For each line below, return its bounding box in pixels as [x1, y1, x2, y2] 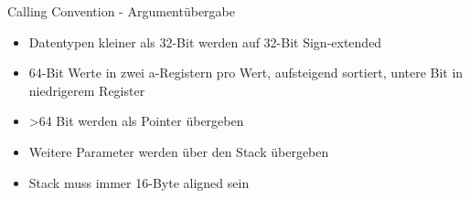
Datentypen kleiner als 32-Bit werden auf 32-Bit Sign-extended [28, 32, 382, 51]
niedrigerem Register [28, 80, 145, 99]
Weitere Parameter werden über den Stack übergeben [28, 141, 329, 161]
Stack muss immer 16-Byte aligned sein [28, 172, 250, 192]
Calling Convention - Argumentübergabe [7, 2, 235, 20]
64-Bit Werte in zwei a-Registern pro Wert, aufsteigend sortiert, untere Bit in [28, 63, 464, 82]
